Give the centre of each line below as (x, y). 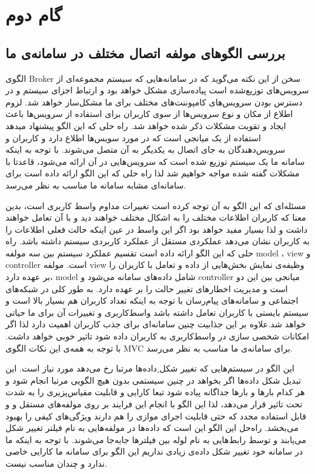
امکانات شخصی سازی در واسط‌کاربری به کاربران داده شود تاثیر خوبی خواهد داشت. (157, 336)
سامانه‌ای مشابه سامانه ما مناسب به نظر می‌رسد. (96, 185)
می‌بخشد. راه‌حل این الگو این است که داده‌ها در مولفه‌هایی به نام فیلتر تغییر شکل (152, 428)
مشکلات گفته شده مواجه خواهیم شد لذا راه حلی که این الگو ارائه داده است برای (153, 173)
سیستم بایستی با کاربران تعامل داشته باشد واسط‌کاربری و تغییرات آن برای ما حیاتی (157, 312)
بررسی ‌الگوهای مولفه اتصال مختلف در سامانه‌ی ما (145, 52)
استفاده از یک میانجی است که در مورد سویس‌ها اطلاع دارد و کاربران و (133, 137)
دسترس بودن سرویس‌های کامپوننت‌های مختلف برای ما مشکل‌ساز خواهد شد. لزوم (154, 102)
